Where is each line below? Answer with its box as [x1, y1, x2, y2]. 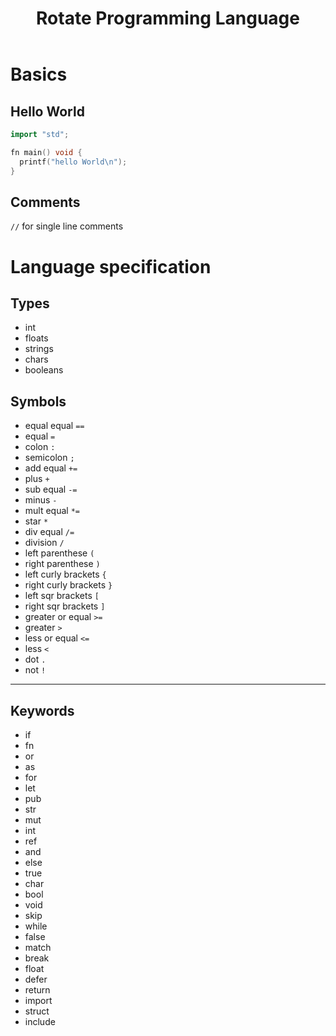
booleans [24, 364, 64, 376]
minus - [24, 494, 58, 506]
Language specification [10, 255, 212, 278]
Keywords [10, 702, 75, 719]
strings [24, 343, 54, 355]
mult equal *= [24, 505, 80, 517]
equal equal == [24, 420, 85, 432]
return [24, 983, 51, 996]
